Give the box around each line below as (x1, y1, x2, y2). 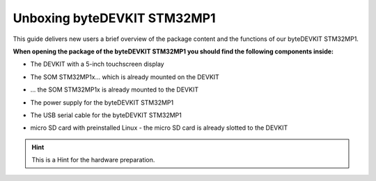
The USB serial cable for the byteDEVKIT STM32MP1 (30, 111, 182, 119)
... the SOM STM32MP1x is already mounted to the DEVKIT (30, 85, 198, 94)
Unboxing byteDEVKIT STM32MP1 (13, 10, 216, 26)
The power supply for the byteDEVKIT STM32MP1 (30, 98, 174, 107)
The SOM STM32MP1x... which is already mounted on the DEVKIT (30, 73, 219, 81)
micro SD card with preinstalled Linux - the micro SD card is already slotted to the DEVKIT (30, 123, 288, 132)
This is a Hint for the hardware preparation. (31, 156, 155, 164)
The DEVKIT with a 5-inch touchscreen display (30, 60, 164, 69)
